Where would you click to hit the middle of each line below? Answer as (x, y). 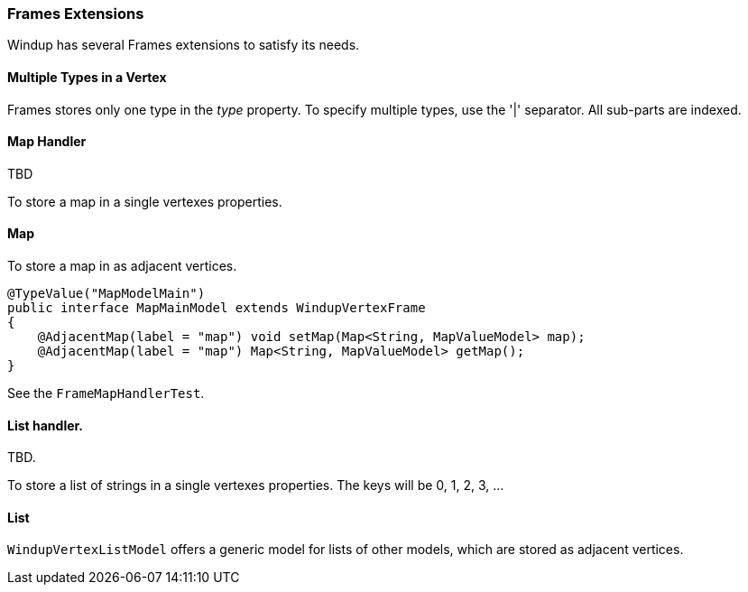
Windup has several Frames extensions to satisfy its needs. (184, 45)
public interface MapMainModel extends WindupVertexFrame (217, 308)
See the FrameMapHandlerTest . (106, 393)
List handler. (46, 425)
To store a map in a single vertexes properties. (145, 201)
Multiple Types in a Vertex (87, 77)
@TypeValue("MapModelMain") (106, 294)
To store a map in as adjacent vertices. (122, 266)
